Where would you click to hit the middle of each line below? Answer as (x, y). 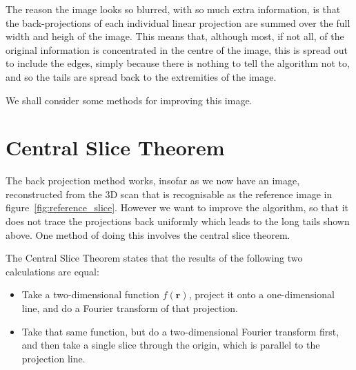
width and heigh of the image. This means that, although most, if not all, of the (175, 36)
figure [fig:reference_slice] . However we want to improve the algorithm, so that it (177, 207)
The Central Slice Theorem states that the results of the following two (154, 258)
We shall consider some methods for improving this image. (129, 100)
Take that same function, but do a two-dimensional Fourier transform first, (180, 331)
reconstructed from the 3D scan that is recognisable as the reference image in (169, 194)
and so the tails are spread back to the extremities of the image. (141, 76)
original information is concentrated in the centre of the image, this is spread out (177, 49)
